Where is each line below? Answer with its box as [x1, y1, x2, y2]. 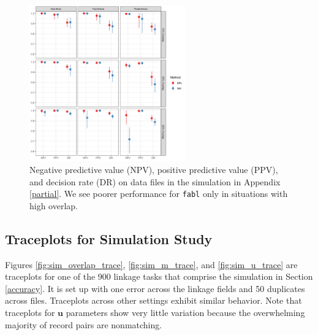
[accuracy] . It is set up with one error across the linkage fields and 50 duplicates [5, 282, 305, 295]
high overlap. [29, 199, 78, 212]
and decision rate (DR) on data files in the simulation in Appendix [29, 175, 281, 188]
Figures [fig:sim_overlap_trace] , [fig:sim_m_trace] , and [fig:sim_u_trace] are [5, 258, 298, 271]
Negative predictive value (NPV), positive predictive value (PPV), [29, 163, 278, 175]
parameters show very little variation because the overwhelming [66, 306, 305, 318]
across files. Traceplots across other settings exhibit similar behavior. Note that [5, 294, 302, 307]
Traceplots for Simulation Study [5, 229, 213, 248]
